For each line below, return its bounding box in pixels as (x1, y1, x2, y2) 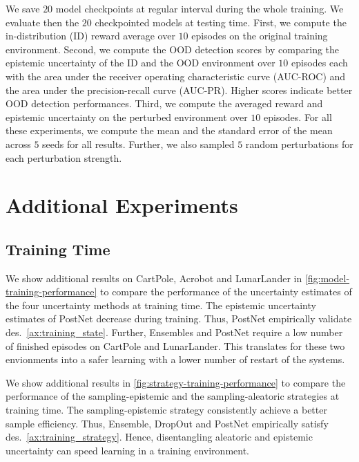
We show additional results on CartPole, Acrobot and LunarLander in (6, 270, 302, 285)
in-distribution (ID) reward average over (6, 28, 175, 43)
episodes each (291, 55, 348, 70)
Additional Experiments (6, 191, 238, 219)
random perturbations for (245, 136, 353, 151)
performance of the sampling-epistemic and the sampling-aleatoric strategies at (6, 389, 340, 403)
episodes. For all (264, 109, 332, 124)
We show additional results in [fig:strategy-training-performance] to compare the (6, 375, 346, 389)
